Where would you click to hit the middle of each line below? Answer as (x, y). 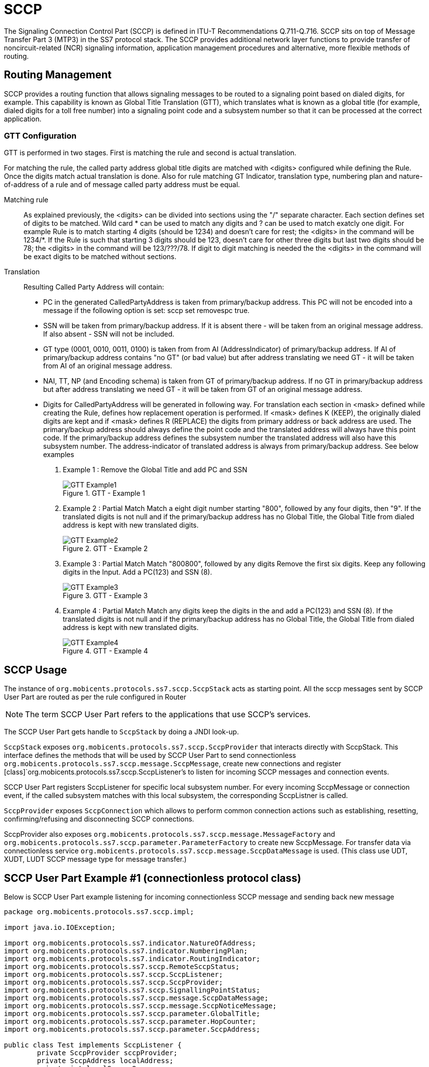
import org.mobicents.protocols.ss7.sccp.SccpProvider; (114, 982)
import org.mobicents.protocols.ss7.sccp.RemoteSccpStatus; (122, 967)
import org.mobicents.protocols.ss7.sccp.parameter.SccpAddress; (132, 1030)
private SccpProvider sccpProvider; (107, 1053)
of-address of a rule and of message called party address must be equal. (122, 185)
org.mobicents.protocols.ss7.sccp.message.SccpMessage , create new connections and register (173, 764)
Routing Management (58, 75)
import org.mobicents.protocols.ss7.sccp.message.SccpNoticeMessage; (140, 1006)
